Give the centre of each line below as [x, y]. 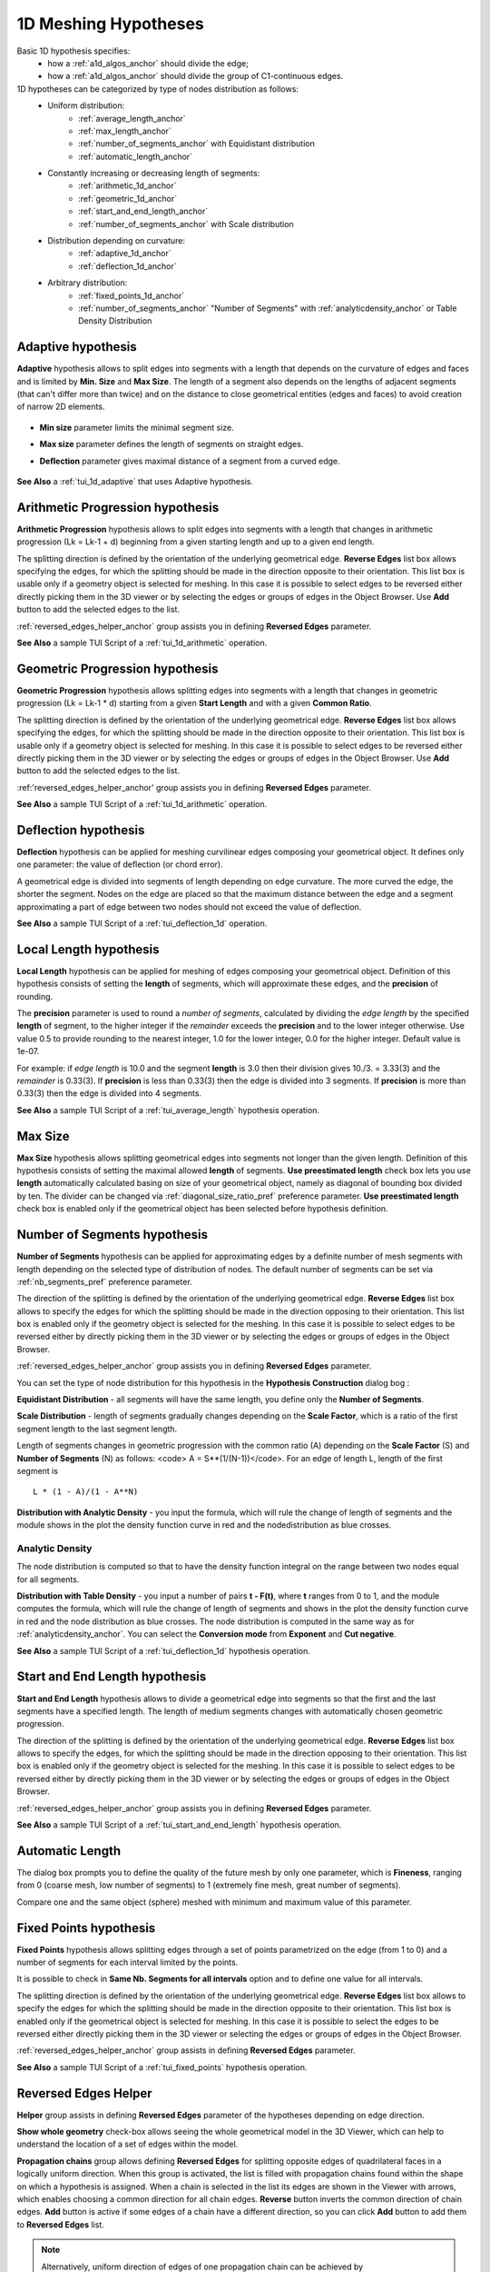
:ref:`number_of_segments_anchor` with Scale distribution [186, 224]
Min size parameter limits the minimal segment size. [137, 427]
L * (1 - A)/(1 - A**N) [86, 1492]
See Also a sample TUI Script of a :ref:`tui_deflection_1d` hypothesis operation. [163, 1650]
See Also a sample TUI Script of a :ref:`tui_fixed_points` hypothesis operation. [162, 2067]
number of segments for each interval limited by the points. [127, 1962]
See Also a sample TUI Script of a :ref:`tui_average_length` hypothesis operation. [168, 1110]
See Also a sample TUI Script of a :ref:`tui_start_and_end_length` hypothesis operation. [179, 1825]
